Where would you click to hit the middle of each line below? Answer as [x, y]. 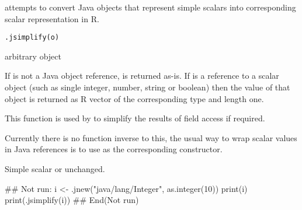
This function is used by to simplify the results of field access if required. [135, 118]
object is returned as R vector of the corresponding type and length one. [134, 98]
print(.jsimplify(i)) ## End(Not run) [72, 200]
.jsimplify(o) [32, 38]
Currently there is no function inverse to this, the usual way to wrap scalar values [151, 137]
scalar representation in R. [52, 18]
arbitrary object [33, 56]
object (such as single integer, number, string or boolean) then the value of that [147, 87]
